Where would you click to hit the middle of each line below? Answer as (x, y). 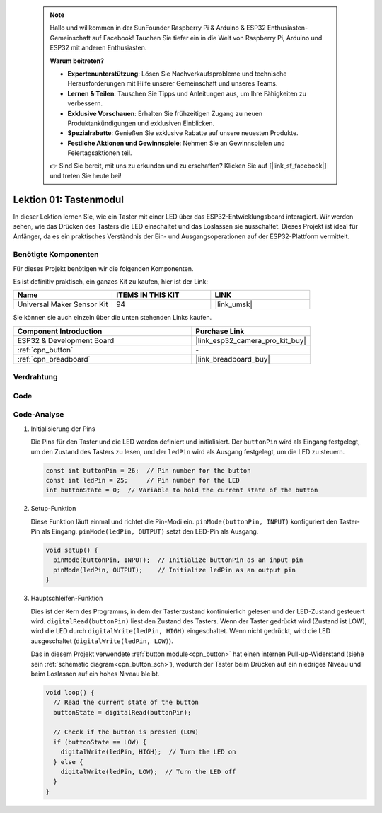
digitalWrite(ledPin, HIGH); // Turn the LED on (148, 752)
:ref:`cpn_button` (45, 350)
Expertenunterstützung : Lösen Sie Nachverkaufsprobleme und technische (177, 74)
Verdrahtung (35, 377)
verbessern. (85, 103)
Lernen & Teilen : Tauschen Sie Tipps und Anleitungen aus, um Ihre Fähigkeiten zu (187, 93)
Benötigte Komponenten (56, 255)
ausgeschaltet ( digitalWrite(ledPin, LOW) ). (102, 641)
